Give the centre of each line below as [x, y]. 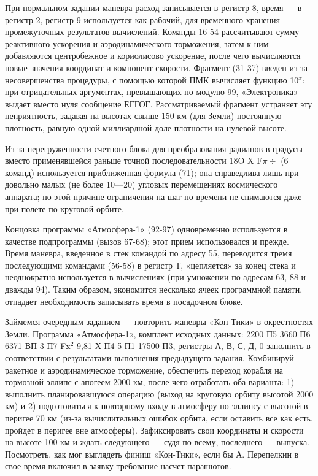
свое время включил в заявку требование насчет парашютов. [118, 466]
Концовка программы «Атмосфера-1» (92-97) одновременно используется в [146, 229]
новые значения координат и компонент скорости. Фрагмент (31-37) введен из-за [156, 67]
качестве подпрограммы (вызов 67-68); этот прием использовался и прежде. [147, 241]
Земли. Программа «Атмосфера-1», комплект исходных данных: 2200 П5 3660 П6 [158, 333]
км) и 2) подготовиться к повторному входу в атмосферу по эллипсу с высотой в [157, 406]
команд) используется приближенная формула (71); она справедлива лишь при [152, 172]
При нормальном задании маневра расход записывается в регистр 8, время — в [153, 7]
